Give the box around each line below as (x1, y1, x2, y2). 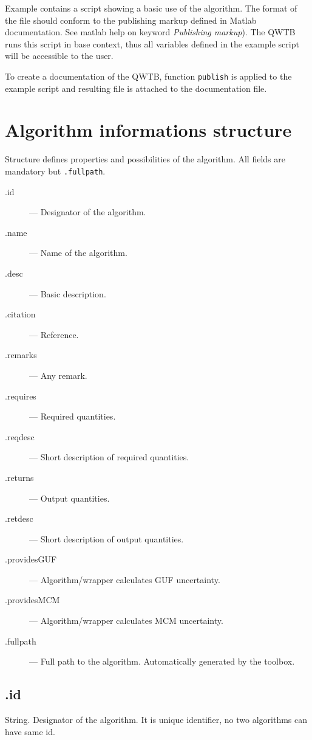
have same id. (5, 725, 55, 738)
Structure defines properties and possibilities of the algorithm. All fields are (5, 153, 285, 165)
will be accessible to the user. (5, 49, 114, 62)
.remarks (5, 348, 37, 361)
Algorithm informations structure (5, 117, 292, 142)
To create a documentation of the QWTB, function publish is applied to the (5, 69, 292, 82)
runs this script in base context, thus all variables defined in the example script (5, 37, 299, 50)
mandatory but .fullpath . (5, 164, 106, 177)
